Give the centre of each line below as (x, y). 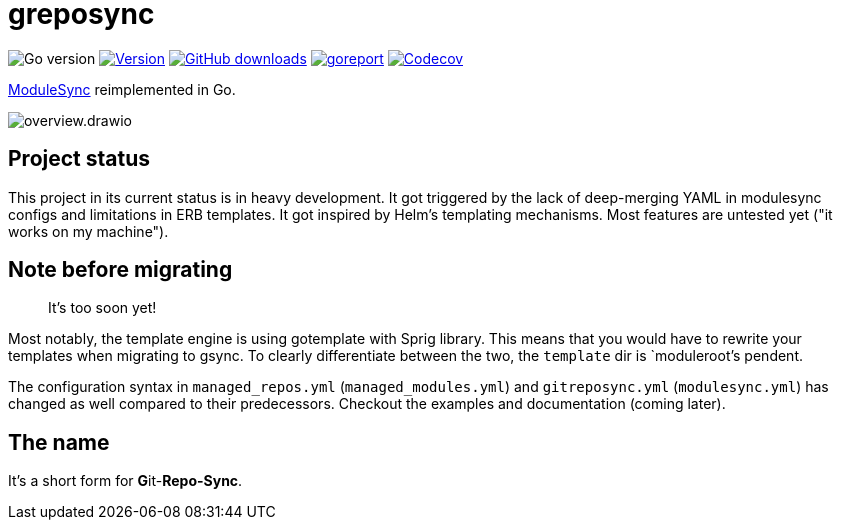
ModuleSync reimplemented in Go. (122, 89)
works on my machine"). (88, 231)
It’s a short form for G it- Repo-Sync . (125, 481)
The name (59, 442)
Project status (79, 159)
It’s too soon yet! (102, 308)
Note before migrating (120, 270)
